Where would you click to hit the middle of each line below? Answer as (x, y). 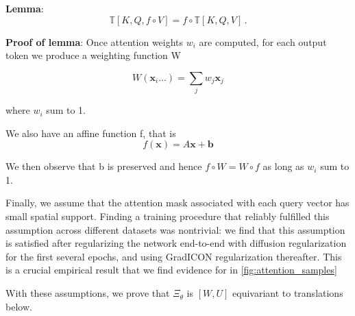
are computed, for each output (263, 41)
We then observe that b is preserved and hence (104, 166)
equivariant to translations (288, 293)
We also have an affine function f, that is (91, 133)
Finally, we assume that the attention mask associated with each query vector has (177, 203)
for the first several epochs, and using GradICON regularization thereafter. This (174, 256)
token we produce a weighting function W (93, 55)
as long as (283, 166)
